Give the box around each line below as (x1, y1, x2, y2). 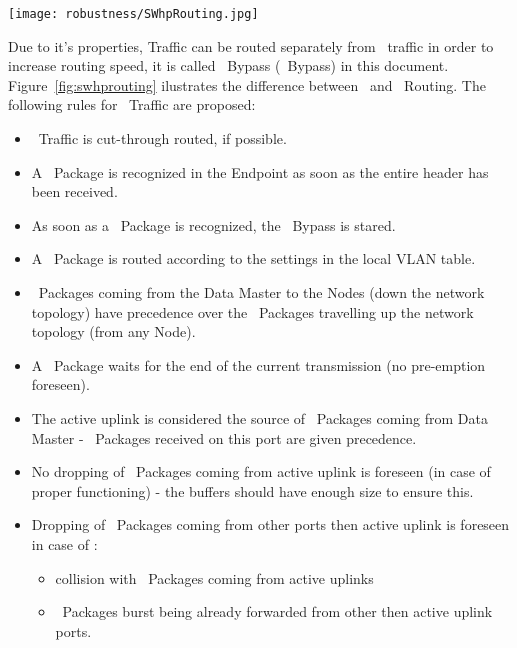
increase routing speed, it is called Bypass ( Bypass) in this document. (8, 55, 449, 76)
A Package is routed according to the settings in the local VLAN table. (31, 248, 476, 269)
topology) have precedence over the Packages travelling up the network (31, 301, 474, 322)
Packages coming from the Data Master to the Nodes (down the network (38, 282, 485, 302)
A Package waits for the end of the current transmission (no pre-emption (31, 354, 486, 375)
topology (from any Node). (31, 321, 196, 342)
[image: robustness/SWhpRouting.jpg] (8, 7, 259, 21)
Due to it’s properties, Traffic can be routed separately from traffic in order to (8, 35, 494, 56)
